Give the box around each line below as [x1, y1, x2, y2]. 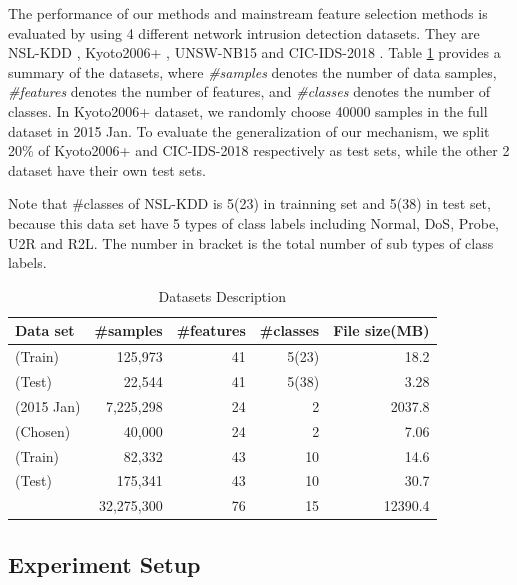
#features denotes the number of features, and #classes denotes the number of [8, 81, 491, 102]
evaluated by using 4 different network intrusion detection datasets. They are [8, 22, 480, 43]
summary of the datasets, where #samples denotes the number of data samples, [8, 61, 497, 82]
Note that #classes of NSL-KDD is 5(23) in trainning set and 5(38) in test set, [8, 193, 491, 214]
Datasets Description [158, 285, 286, 306]
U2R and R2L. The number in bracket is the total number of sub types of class [8, 232, 494, 253]
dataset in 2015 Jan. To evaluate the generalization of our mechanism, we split [8, 120, 490, 141]
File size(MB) [333, 320, 430, 341]
